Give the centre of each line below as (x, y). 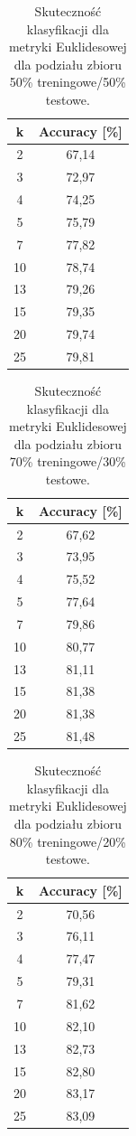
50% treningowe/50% (68, 82)
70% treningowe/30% (68, 461)
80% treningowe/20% (68, 841)
